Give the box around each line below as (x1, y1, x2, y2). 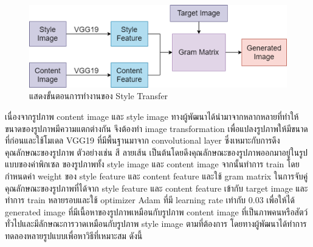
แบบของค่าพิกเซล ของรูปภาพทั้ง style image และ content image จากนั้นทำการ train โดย (5, 158, 300, 170)
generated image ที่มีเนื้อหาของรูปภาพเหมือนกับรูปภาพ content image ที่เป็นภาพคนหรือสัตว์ (5, 205, 308, 218)
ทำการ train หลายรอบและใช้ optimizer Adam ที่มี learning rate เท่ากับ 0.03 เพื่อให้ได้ (5, 193, 295, 206)
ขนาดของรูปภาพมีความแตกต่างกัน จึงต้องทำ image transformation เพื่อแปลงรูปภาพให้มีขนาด (5, 122, 308, 134)
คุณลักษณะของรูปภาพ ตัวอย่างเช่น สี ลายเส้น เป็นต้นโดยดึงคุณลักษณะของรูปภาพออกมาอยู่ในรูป (5, 145, 308, 158)
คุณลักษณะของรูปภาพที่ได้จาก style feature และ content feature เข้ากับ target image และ (5, 181, 308, 194)
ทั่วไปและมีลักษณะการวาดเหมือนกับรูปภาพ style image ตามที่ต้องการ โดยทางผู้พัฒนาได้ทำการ (5, 217, 307, 230)
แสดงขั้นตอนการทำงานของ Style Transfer (29, 89, 168, 102)
